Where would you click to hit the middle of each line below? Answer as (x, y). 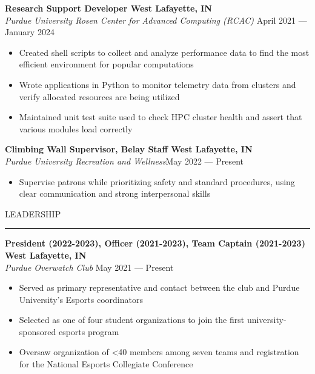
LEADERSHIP (33, 213)
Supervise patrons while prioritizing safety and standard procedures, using (157, 181)
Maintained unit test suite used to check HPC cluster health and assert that (161, 117)
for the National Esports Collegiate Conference (106, 364)
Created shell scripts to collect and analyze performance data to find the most (164, 52)
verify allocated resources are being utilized (99, 96)
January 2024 (30, 32)
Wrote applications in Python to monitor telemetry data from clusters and (157, 84)
